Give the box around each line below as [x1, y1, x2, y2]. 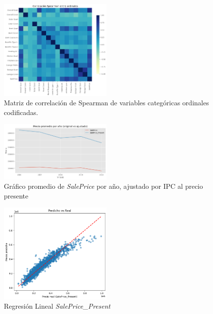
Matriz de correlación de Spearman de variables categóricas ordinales [4, 98, 209, 108]
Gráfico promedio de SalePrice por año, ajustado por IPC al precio [4, 181, 203, 191]
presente [4, 190, 29, 200]
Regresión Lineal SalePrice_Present [4, 301, 111, 311]
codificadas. [4, 107, 38, 117]
